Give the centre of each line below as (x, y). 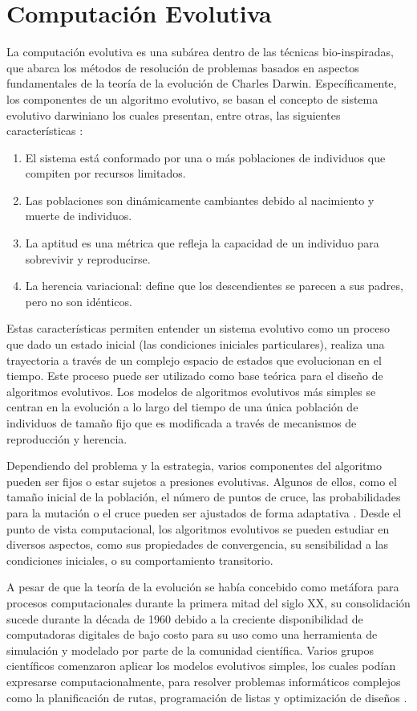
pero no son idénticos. (79, 301)
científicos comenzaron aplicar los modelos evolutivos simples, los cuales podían (201, 666)
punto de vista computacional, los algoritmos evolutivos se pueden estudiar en (198, 528)
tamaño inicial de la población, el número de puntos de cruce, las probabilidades (204, 497)
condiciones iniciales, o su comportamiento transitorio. (140, 560)
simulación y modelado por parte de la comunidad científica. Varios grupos (190, 650)
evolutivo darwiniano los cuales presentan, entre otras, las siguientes (174, 114)
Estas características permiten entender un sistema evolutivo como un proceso (198, 328)
